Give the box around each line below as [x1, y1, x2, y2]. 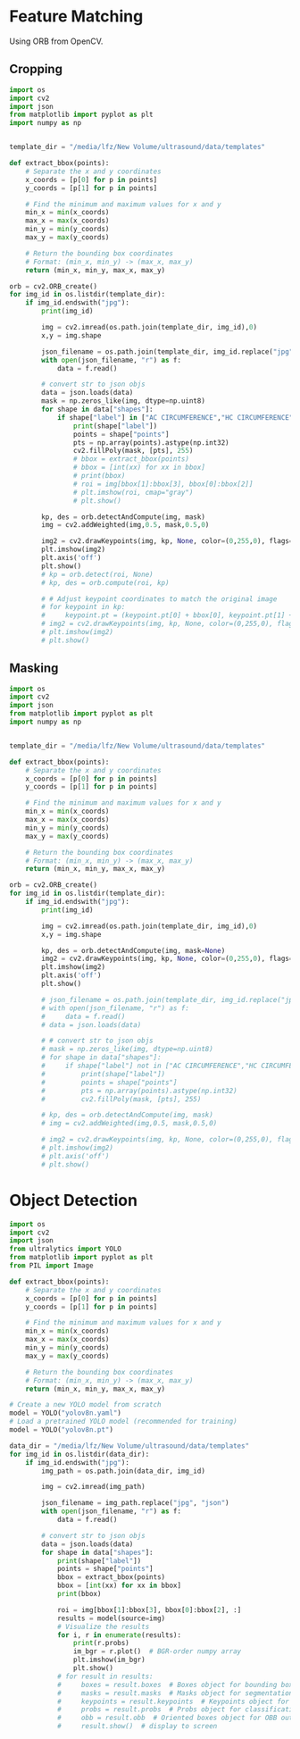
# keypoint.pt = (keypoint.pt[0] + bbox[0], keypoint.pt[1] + [41, 611, 294, 620]
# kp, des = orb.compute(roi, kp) [41, 578, 170, 587]
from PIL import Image [9, 1261, 94, 1270]
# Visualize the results [56, 1622, 150, 1631]
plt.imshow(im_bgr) [72, 1655, 146, 1665]
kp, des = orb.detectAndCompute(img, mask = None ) [41, 946, 226, 955]
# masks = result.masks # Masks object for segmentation [56, 1688, 294, 1698]
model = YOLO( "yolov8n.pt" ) [9, 1425, 114, 1434]
